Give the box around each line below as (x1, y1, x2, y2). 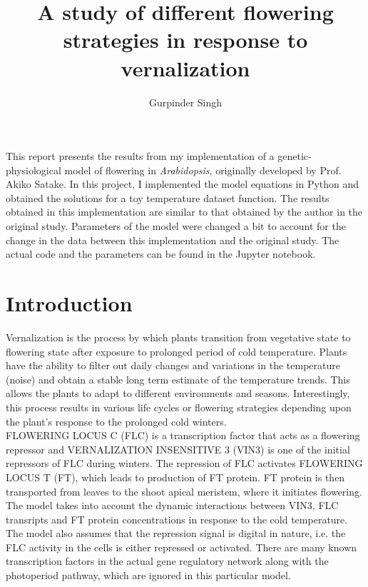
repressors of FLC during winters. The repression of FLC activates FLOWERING (6, 456, 363, 471)
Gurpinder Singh (148, 94, 223, 109)
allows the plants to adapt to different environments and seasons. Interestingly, (6, 386, 350, 401)
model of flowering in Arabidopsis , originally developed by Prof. (64, 162, 342, 177)
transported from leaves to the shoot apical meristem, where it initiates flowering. (6, 483, 362, 498)
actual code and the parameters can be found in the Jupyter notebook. (6, 246, 316, 261)
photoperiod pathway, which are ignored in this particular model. (6, 568, 291, 583)
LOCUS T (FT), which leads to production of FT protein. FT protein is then (6, 469, 345, 484)
